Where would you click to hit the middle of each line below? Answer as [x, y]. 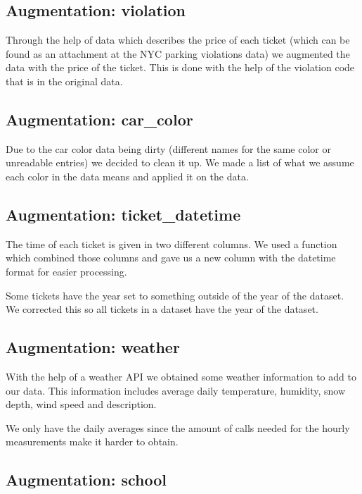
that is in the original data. [64, 81]
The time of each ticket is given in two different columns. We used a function [172, 243]
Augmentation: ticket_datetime [123, 214]
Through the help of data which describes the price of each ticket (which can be [178, 40]
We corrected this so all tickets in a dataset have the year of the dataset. [162, 309]
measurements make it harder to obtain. [92, 441]
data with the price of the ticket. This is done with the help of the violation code [180, 67]
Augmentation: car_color [99, 119]
